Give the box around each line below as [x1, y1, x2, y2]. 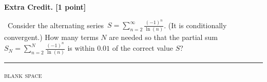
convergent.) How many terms [4, 31, 99, 42]
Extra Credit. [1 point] [4, 2, 86, 12]
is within [67, 43, 95, 53]
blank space [4, 69, 42, 80]
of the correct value [112, 43, 173, 53]
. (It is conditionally [164, 19, 227, 30]
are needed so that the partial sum [109, 31, 218, 42]
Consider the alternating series [7, 19, 104, 30]
